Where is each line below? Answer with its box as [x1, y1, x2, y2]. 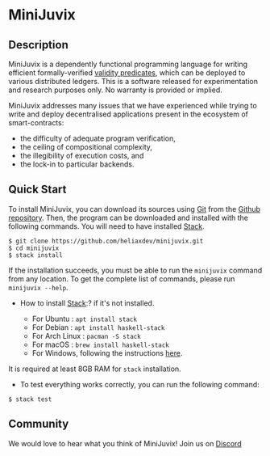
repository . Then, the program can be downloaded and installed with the [8, 213, 248, 222]
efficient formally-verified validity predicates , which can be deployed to [8, 68, 246, 78]
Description [8, 38, 69, 52]
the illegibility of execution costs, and [19, 151, 144, 160]
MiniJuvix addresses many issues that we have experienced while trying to [8, 101, 258, 110]
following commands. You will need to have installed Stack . [8, 221, 206, 231]
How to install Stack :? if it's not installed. [19, 298, 155, 308]
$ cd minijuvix [8, 244, 60, 252]
